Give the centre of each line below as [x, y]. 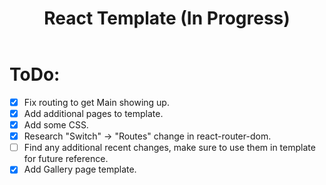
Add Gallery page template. [80, 169]
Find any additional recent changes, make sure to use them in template [169, 148]
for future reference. [66, 159]
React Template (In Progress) [167, 18]
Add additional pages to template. [93, 113]
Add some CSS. [56, 125]
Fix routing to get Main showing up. [96, 102]
